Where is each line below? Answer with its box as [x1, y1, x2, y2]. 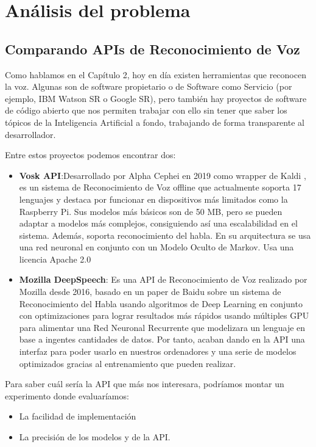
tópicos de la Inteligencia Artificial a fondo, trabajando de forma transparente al [5, 115, 304, 128]
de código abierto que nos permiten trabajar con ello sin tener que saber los [5, 104, 287, 117]
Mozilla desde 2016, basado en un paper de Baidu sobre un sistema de [19, 285, 281, 298]
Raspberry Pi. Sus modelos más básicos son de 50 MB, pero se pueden [19, 205, 283, 217]
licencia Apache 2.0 [19, 252, 91, 265]
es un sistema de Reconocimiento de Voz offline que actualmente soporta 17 [19, 181, 301, 194]
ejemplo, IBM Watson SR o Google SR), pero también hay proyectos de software [5, 92, 307, 104]
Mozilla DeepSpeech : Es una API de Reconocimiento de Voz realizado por [19, 273, 307, 286]
